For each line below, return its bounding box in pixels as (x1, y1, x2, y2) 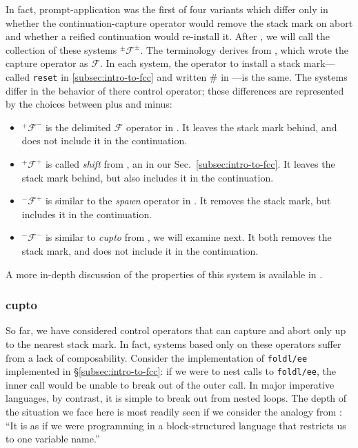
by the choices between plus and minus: (6, 97, 172, 111)
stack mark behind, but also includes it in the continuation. (21, 170, 274, 184)
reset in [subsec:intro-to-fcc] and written (32, 69, 207, 84)
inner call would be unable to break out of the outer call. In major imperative (6, 377, 335, 391)
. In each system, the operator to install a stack (99, 56, 301, 70)
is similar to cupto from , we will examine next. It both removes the (45, 230, 332, 244)
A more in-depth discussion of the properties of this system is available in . (6, 266, 323, 281)
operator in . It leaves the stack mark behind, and (126, 119, 337, 134)
